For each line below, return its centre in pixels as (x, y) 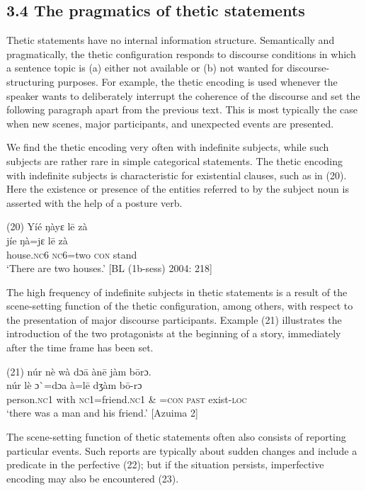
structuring (30, 81)
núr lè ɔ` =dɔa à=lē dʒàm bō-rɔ (74, 385)
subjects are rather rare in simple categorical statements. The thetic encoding (175, 160)
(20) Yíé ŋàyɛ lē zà (47, 226)
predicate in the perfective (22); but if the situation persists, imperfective (165, 464)
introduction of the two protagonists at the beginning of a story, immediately (174, 333)
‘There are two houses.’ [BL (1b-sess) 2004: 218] (109, 268)
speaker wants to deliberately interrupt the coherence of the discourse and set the (183, 95)
